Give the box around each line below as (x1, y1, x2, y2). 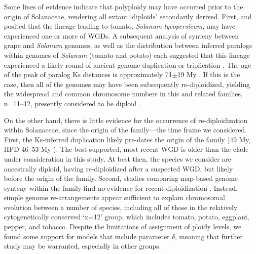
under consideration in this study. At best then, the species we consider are (4, 153, 231, 164)
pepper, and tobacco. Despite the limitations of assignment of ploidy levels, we (4, 221, 242, 232)
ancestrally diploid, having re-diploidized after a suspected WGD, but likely (4, 163, 233, 173)
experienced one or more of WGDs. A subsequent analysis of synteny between (4, 30, 239, 41)
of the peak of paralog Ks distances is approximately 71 (4, 69, 172, 80)
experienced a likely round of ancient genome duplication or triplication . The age (4, 59, 251, 70)
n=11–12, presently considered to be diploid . (4, 98, 141, 108)
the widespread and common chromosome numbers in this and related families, (4, 88, 243, 99)
